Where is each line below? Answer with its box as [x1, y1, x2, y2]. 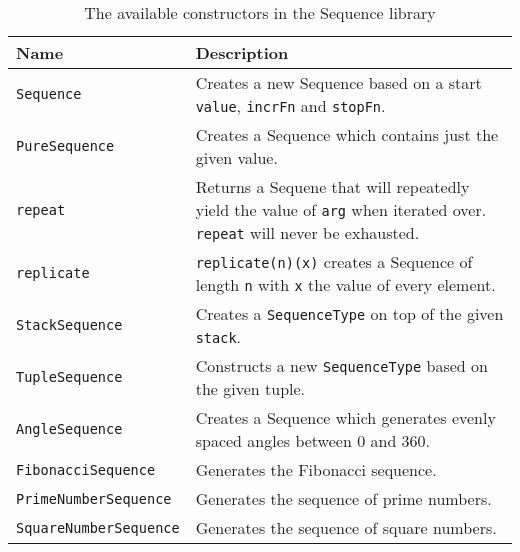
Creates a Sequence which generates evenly [195, 406, 496, 429]
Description [195, 41, 289, 64]
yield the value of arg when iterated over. [195, 198, 487, 221]
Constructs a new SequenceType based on [195, 354, 488, 377]
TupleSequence [16, 369, 123, 385]
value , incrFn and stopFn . [195, 94, 386, 117]
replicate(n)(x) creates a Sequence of [195, 250, 473, 273]
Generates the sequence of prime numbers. [195, 487, 492, 510]
